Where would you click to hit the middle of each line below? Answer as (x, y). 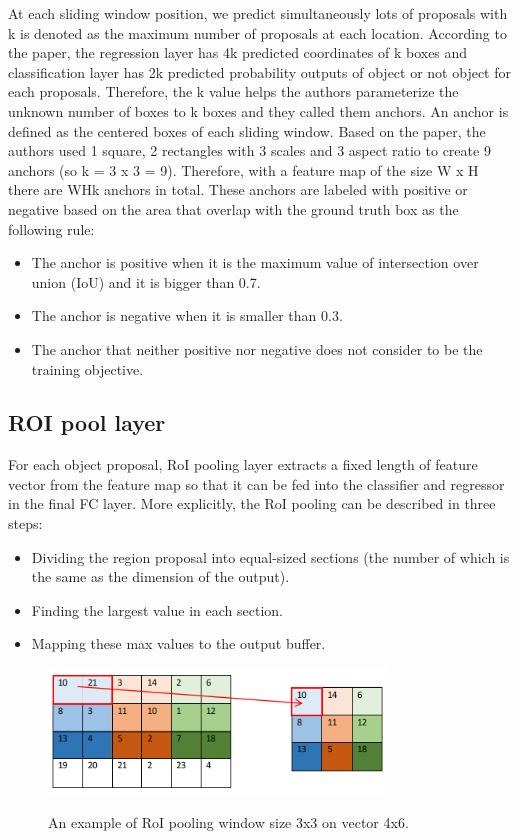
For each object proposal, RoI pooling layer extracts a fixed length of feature (243, 464)
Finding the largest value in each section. (157, 609)
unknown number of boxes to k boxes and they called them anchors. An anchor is (258, 110)
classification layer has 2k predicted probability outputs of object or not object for (259, 71)
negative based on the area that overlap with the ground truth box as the (233, 208)
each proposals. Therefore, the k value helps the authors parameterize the (233, 91)
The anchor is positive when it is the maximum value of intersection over (255, 262)
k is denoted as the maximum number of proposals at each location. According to (257, 32)
